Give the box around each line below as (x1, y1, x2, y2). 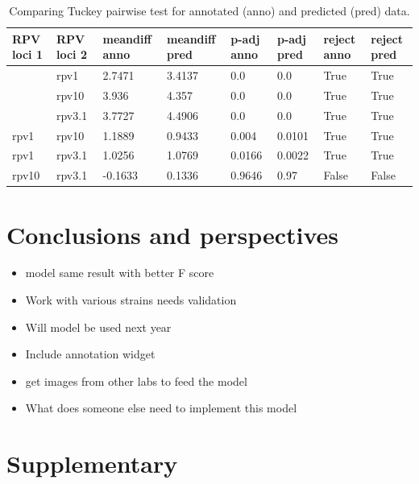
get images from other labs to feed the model (25, 372, 247, 389)
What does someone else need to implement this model (25, 399, 297, 416)
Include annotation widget (25, 345, 156, 362)
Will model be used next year (25, 318, 172, 335)
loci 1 (12, 46, 43, 63)
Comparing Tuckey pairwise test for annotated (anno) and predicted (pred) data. (9, 2, 410, 19)
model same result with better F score (25, 264, 214, 281)
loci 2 (56, 46, 87, 63)
